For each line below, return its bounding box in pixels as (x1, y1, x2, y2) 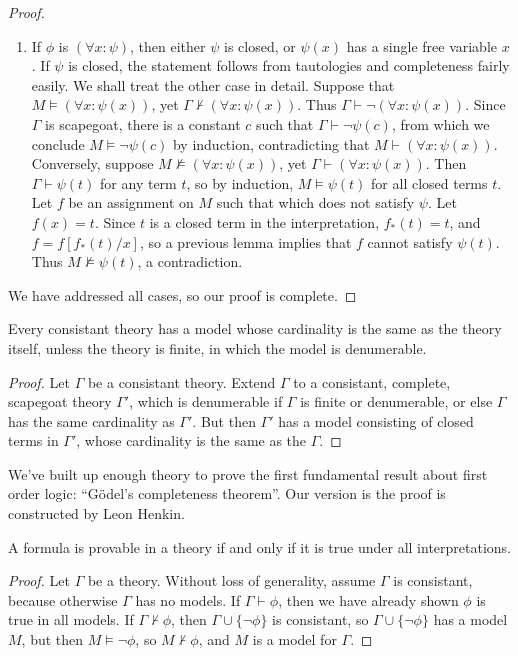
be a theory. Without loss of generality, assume (87, 570, 376, 591)
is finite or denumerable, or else (300, 391, 493, 412)
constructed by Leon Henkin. (8, 503, 185, 524)
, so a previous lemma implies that (139, 231, 352, 252)
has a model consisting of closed (278, 410, 474, 431)
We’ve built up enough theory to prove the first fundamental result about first (8, 463, 488, 484)
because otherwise (8, 589, 118, 610)
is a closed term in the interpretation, (149, 211, 380, 232)
